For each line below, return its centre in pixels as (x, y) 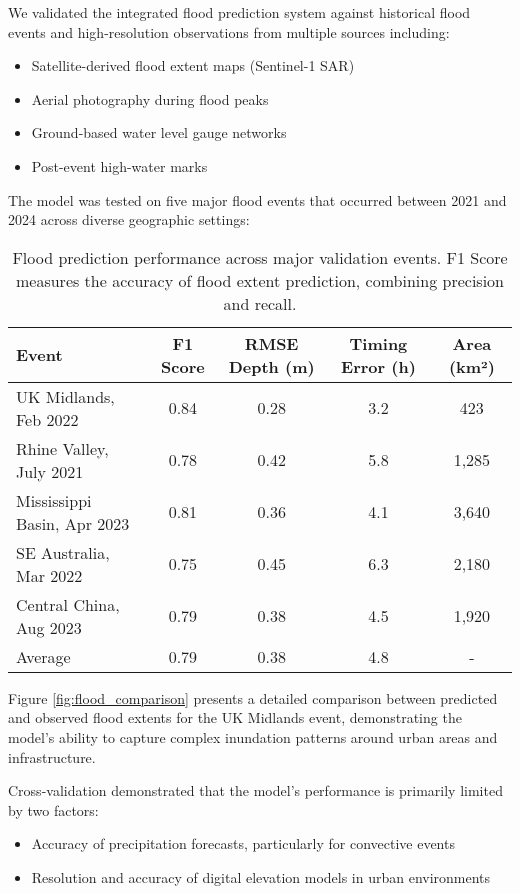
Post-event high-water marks (119, 165)
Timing (378, 343)
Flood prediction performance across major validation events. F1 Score (260, 257)
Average (43, 656)
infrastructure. (52, 756)
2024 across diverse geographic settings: (129, 219)
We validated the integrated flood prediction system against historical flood (239, 12)
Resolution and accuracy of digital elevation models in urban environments (261, 876)
